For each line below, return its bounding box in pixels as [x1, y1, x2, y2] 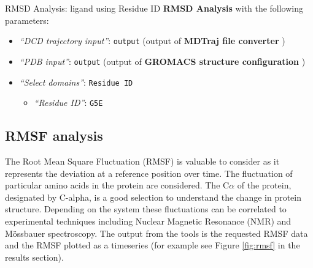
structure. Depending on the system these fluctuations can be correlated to [5, 203, 287, 215]
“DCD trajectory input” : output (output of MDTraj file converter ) [19, 34, 285, 47]
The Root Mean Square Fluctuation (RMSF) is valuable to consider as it [5, 155, 280, 168]
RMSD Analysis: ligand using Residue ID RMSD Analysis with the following [5, 2, 304, 14]
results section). [5, 250, 64, 263]
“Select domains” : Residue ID [19, 75, 133, 88]
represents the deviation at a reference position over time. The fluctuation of [5, 166, 293, 179]
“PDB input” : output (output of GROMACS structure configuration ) [19, 54, 306, 67]
